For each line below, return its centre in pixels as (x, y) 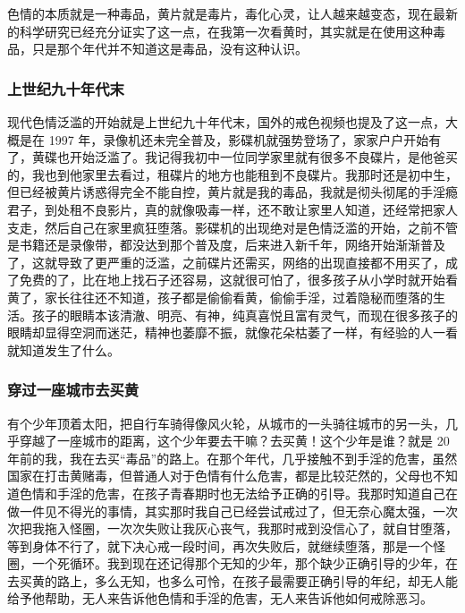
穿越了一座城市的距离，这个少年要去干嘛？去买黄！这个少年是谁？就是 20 (234, 441)
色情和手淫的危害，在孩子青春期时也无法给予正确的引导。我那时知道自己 (232, 493)
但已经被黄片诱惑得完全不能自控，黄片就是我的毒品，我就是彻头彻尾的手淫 (226, 192)
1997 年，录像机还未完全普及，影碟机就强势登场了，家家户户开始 (239, 139)
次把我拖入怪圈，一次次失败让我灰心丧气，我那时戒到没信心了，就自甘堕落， (232, 528)
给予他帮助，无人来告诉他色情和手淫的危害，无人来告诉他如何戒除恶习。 (220, 598)
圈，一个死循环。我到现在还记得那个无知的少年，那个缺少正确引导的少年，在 (232, 563)
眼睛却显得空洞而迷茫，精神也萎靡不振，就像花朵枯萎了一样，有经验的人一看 (232, 332)
